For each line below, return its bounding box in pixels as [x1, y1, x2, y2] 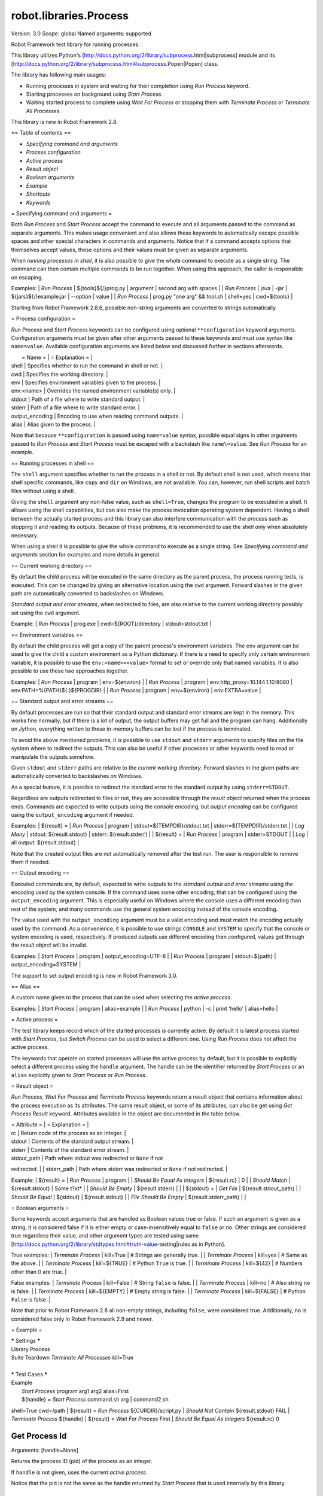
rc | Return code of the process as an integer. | [11, 1129, 126, 1136]
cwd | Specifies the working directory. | [11, 370, 108, 378]
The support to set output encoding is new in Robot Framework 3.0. [11, 972, 178, 979]
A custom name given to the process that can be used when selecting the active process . [11, 994, 232, 1001]
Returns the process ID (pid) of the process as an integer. [11, 1458, 153, 1465]
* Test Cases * [11, 1371, 48, 1378]
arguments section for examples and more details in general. [11, 551, 161, 558]
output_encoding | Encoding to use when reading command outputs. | [11, 412, 184, 419]
